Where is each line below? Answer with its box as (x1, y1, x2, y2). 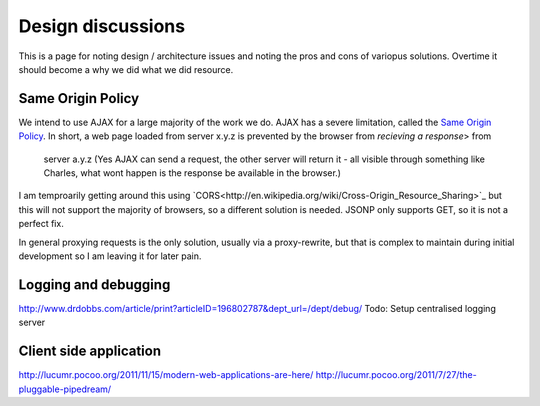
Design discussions (18, 15, 185, 37)
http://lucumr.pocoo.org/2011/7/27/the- (315, 369, 477, 381)
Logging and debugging (18, 276, 171, 293)
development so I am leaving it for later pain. (18, 250, 202, 262)
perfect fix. (18, 218, 64, 230)
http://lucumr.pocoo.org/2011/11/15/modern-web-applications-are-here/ (18, 369, 314, 381)
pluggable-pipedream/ (18, 383, 112, 395)
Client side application (18, 343, 162, 360)
